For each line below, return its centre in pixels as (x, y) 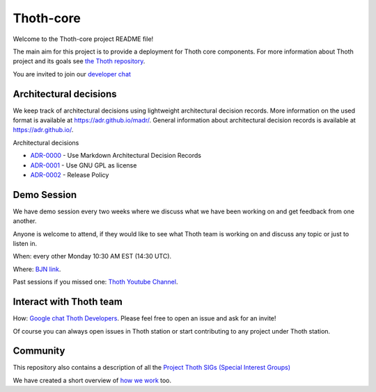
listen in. (25, 244)
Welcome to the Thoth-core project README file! (83, 39)
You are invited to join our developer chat (72, 74)
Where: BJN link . (37, 269)
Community (39, 351)
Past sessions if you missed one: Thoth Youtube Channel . (95, 282)
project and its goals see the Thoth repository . (79, 61)
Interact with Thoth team (68, 302)
